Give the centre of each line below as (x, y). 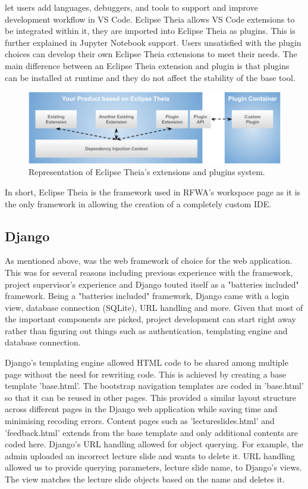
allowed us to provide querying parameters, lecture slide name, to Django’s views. (153, 467)
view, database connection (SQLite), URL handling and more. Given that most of (154, 307)
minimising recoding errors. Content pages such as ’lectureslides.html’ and (140, 421)
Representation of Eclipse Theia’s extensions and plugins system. (147, 172)
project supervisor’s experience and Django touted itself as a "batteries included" (152, 284)
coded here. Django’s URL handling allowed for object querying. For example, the (154, 444)
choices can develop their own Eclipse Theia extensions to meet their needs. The (151, 54)
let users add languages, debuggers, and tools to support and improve (131, 7)
